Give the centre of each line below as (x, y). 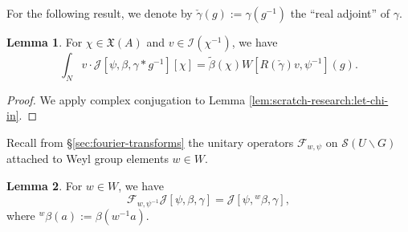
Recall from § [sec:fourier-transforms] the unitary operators (150, 142)
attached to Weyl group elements (88, 159)
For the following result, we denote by (100, 13)
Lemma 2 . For (45, 186)
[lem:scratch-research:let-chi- (318, 99)
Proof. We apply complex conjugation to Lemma (126, 99)
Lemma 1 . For (45, 42)
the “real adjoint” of (340, 13)
